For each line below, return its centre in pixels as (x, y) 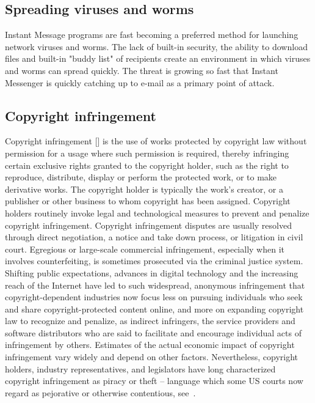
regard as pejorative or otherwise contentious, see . (100, 392)
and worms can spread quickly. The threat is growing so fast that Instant (142, 70)
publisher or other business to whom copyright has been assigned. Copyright (148, 201)
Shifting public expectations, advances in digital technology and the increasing (152, 272)
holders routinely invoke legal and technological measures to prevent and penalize (157, 213)
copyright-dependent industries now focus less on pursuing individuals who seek (154, 297)
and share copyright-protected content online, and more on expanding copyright (154, 309)
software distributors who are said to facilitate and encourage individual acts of (153, 332)
